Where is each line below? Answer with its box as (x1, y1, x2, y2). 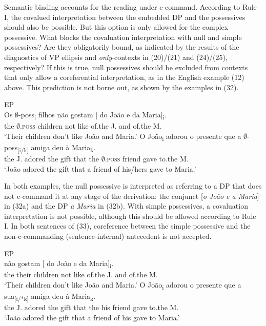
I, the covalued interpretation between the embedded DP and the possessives (4, 11, 245, 22)
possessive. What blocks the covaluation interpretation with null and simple (4, 31, 242, 42)
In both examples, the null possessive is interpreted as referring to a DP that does (4, 180, 262, 191)
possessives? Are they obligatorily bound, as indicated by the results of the (4, 42, 239, 52)
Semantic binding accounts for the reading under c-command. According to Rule (4, 2, 257, 12)
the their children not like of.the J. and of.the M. (4, 269, 158, 280)
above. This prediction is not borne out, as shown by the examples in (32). (4, 81, 239, 92)
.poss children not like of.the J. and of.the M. (20, 120, 162, 131)
